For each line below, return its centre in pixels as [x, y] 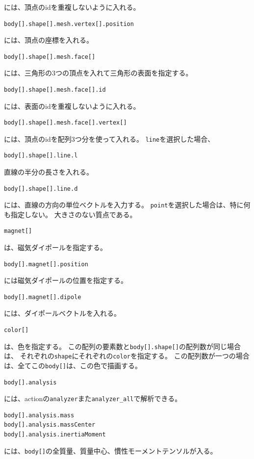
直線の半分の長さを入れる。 [49, 172]
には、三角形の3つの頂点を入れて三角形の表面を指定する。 [98, 73]
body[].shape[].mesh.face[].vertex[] [65, 123]
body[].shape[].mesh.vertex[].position [69, 24]
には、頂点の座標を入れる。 [49, 40]
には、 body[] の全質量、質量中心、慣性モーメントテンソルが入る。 [111, 450]
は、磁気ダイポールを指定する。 [55, 247]
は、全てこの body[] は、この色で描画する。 [73, 365]
